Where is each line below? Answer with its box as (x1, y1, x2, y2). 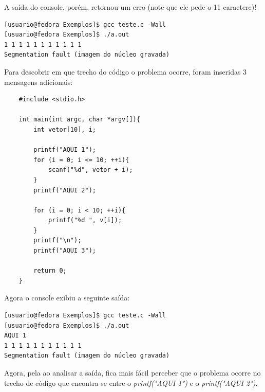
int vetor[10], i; (33, 126, 96, 133)
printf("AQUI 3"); (33, 247, 96, 255)
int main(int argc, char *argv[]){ (18, 116, 140, 123)
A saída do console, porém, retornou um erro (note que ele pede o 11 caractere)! (4, 2, 257, 12)
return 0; (33, 267, 67, 275)
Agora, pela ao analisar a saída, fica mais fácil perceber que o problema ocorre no (4, 367, 261, 378)
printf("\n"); (33, 237, 82, 244)
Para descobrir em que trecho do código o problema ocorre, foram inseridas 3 (4, 66, 247, 77)
